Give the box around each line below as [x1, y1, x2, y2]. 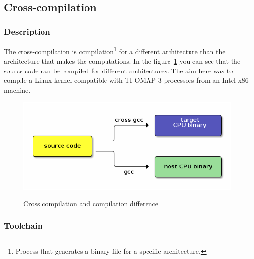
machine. [4, 85, 31, 95]
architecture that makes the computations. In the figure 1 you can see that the [4, 56, 241, 66]
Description [4, 25, 50, 37]
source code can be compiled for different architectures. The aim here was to [4, 65, 233, 75]
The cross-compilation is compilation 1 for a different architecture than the [4, 45, 226, 56]
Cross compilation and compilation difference [23, 198, 158, 209]
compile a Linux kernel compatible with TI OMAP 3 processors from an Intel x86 [4, 75, 249, 85]
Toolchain [4, 219, 43, 231]
